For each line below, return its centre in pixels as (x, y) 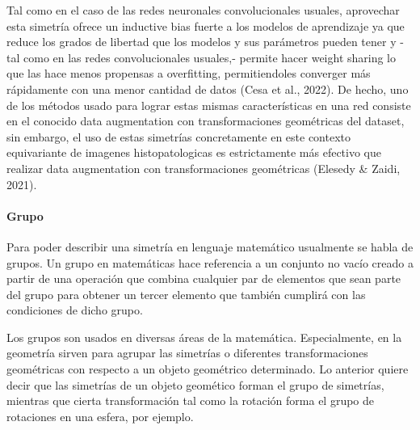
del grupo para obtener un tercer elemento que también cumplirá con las (186, 294)
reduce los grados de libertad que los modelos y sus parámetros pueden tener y (202, 42)
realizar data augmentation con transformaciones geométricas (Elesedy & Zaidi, (204, 168)
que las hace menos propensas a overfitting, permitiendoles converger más (189, 73)
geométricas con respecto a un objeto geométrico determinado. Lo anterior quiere (208, 369)
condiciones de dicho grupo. (75, 310)
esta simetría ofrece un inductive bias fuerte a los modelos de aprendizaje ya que (206, 25)
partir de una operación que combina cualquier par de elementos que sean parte (204, 278)
